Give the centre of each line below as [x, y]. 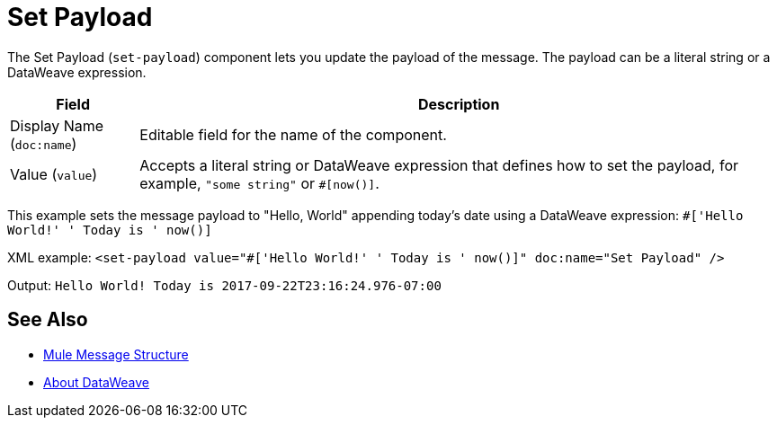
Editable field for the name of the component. [293, 134]
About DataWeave [96, 382]
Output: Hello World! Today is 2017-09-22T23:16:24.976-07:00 [224, 285]
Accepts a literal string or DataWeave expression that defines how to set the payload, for [439, 165]
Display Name [57, 125]
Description [459, 104]
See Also [48, 320]
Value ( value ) [54, 174]
